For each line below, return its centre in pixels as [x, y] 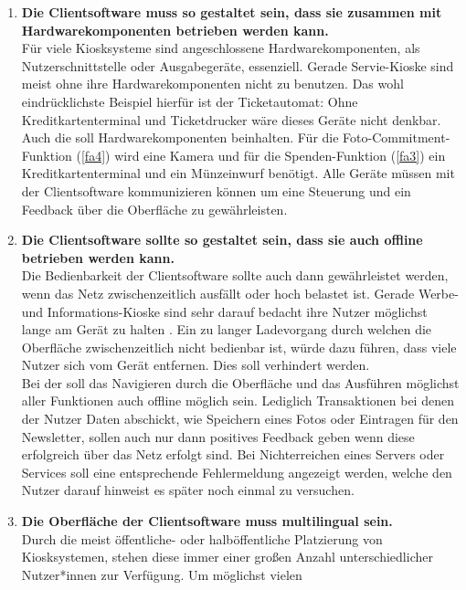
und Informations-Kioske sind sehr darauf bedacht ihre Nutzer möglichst [224, 311]
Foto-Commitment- [397, 137]
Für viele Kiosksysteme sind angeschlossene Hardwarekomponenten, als [221, 48]
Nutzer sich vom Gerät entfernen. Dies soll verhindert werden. [196, 365]
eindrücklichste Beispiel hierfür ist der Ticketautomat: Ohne [190, 101]
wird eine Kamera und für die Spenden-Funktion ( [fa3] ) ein [280, 155]
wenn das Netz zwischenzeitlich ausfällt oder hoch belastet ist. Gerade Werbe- [240, 293]
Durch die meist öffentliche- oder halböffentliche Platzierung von [202, 538]
